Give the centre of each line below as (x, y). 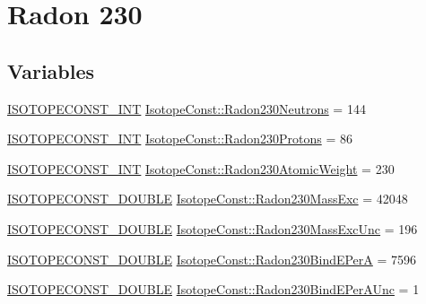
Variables (51, 70)
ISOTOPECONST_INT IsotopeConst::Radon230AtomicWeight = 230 (201, 168)
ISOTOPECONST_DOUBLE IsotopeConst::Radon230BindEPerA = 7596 (212, 259)
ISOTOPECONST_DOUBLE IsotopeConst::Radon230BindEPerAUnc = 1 (213, 289)
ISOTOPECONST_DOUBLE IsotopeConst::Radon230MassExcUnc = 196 (213, 228)
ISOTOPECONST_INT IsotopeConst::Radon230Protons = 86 (180, 139)
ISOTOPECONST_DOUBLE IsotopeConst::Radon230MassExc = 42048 (208, 199)
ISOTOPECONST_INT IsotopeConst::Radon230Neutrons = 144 (187, 108)
